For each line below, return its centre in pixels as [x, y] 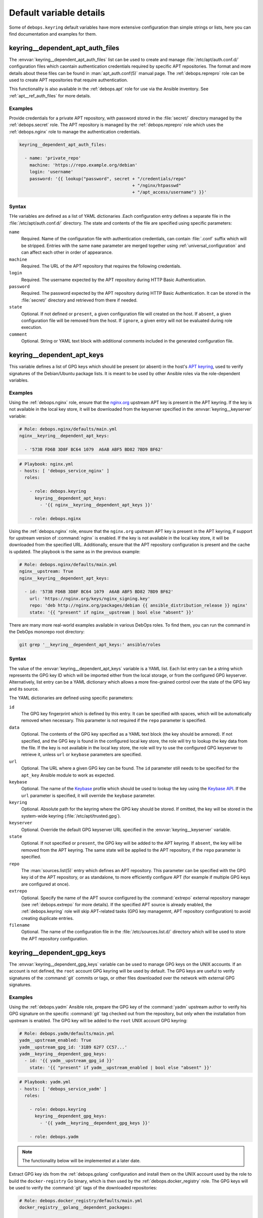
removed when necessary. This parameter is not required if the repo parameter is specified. [114, 721]
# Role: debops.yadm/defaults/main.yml [67, 1033]
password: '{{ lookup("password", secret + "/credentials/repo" [108, 179]
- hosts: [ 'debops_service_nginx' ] [64, 471]
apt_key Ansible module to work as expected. [68, 775]
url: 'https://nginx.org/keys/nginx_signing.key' [90, 599]
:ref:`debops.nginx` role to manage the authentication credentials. [75, 132]
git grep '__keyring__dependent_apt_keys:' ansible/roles [90, 645]
